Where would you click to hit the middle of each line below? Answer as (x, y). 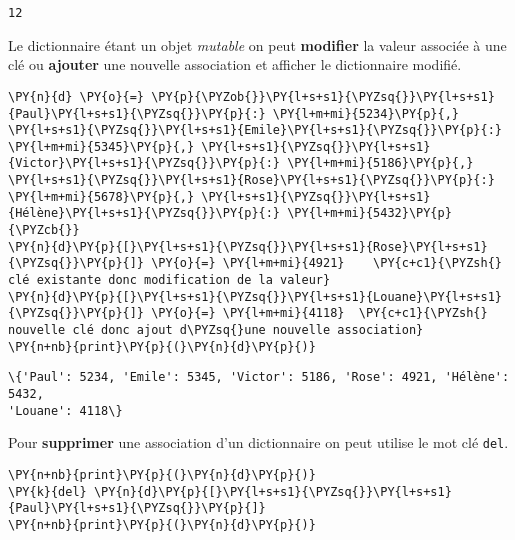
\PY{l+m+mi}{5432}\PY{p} (369, 213)
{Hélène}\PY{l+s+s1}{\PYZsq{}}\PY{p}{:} (144, 213)
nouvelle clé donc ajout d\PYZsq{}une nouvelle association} (216, 330)
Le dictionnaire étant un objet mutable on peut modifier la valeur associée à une (257, 44)
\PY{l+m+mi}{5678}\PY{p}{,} (101, 196)
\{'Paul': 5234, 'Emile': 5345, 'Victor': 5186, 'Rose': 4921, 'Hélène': (259, 377)
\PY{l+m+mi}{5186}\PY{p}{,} (380, 163)
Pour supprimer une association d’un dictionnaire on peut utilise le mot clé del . (258, 442)
